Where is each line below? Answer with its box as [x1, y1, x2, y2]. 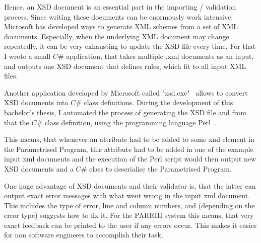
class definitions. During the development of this [84, 97, 233, 108]
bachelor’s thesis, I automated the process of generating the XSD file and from [4, 107, 246, 117]
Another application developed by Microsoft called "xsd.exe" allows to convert [4, 87, 248, 98]
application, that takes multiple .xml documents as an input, [66, 50, 254, 61]
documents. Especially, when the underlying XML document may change [4, 31, 229, 41]
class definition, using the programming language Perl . [44, 117, 216, 127]
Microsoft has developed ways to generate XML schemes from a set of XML [4, 21, 238, 32]
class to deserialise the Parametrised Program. [89, 163, 232, 174]
